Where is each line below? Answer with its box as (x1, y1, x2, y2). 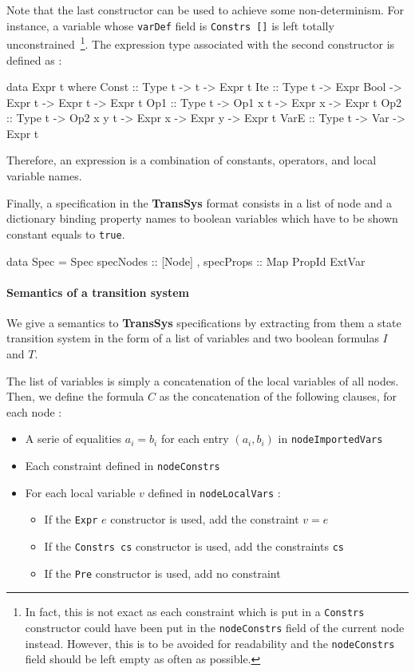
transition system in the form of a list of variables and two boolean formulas (6, 330, 379, 346)
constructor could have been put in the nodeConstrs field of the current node (25, 619, 405, 636)
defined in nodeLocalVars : (148, 484, 281, 500)
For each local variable (25, 484, 136, 500)
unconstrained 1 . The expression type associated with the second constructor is (6, 34, 395, 52)
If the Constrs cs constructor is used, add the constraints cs (44, 538, 344, 555)
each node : (6, 403, 62, 420)
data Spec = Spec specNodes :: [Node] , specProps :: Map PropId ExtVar (6, 252, 366, 269)
